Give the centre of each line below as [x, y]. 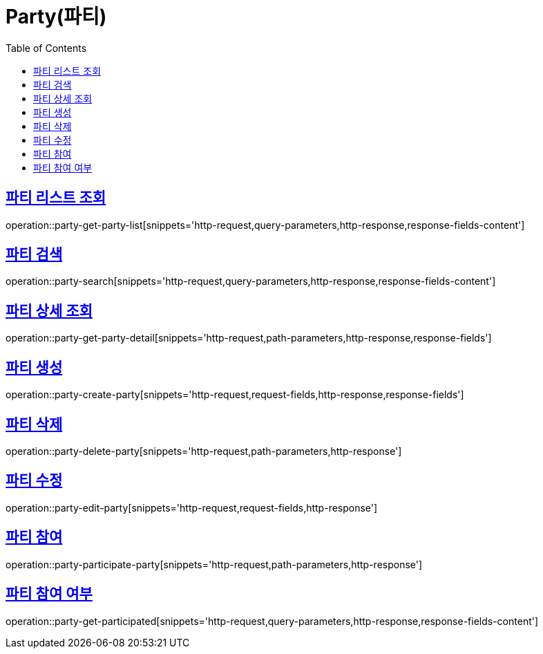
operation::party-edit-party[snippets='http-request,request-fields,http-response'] [192, 507]
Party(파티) [56, 17]
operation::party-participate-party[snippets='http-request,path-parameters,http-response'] [214, 564]
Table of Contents [46, 48]
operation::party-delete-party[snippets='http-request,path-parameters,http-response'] [204, 451]
